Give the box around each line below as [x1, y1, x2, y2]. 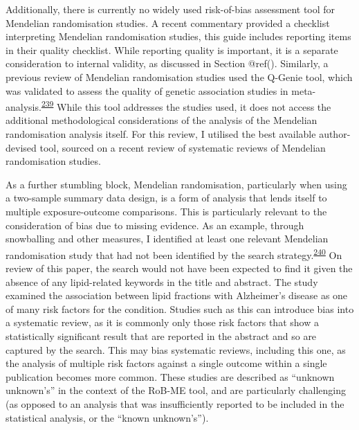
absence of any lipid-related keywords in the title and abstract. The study [6, 274, 318, 289]
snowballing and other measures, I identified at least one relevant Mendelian [6, 231, 329, 246]
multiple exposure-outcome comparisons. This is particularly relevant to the [6, 204, 327, 218]
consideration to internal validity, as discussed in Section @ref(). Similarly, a [6, 56, 329, 71]
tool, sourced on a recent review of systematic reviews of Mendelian [39, 140, 326, 154]
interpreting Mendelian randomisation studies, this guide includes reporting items [6, 29, 351, 44]
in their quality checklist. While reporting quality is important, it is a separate [6, 42, 338, 57]
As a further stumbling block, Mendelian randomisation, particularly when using [6, 177, 347, 191]
